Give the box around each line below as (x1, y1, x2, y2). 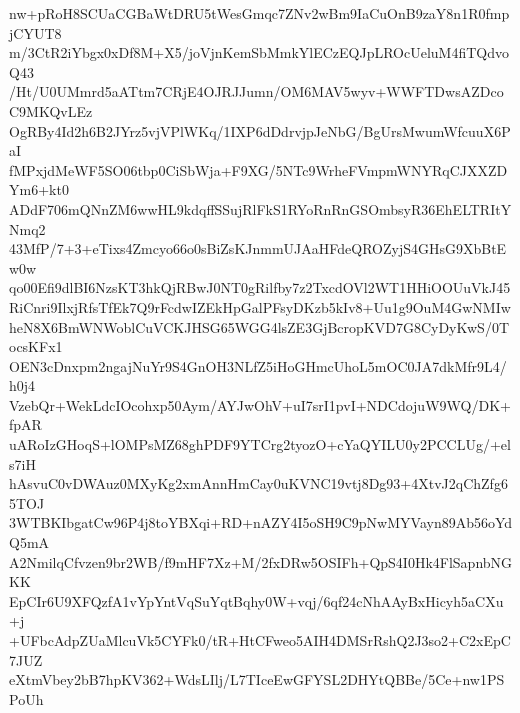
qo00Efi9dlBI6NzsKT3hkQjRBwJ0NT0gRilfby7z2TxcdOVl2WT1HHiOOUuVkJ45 (9, 277, 511, 298)
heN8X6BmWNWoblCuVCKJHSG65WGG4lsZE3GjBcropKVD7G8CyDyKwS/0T (9, 316, 509, 337)
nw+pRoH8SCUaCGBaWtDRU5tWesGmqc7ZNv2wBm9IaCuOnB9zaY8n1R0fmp (9, 3, 510, 23)
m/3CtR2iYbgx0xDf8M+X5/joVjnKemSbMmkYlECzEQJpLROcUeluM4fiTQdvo (9, 42, 509, 63)
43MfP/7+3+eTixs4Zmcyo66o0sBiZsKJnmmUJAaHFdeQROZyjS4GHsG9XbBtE (9, 238, 507, 259)
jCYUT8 (9, 22, 62, 43)
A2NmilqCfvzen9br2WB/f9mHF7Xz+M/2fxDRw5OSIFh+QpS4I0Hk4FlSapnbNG (9, 551, 513, 572)
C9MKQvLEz (9, 100, 93, 121)
